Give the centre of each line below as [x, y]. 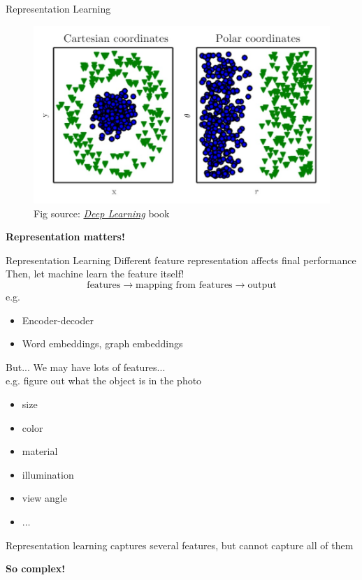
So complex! [36, 568]
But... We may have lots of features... [86, 367]
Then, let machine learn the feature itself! [95, 274]
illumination [48, 474]
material [40, 451]
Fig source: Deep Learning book [102, 213]
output [262, 285]
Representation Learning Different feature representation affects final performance [181, 260]
